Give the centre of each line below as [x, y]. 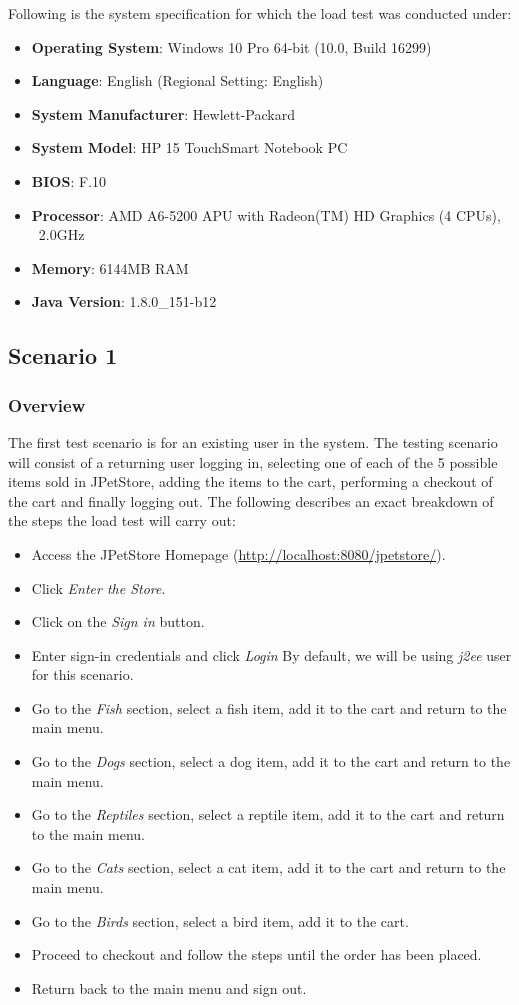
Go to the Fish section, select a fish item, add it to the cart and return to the [269, 707]
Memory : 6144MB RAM [110, 267]
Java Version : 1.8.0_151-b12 [124, 301]
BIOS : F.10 [68, 180]
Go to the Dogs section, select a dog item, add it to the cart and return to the [271, 761]
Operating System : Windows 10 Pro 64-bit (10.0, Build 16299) [231, 46]
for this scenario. [82, 674]
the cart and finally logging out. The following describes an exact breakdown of [251, 500]
